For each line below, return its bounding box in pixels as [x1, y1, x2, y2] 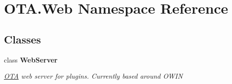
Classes [4, 31, 41, 46]
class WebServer [4, 54, 58, 64]
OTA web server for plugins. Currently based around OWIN [4, 71, 183, 81]
